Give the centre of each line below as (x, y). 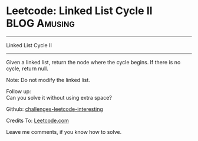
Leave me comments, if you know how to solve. (64, 132)
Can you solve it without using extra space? (59, 97)
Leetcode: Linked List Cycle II (79, 11)
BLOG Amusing (40, 23)
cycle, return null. (27, 68)
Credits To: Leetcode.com (37, 120)
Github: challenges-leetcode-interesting (55, 109)
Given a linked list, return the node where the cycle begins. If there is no (93, 62)
